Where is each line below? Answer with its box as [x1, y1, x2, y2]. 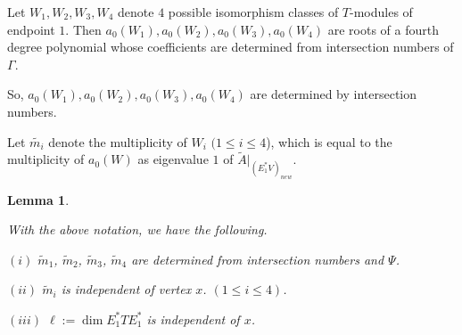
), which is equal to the [266, 132, 392, 151]
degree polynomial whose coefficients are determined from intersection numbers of [7, 37, 454, 56]
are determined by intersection [250, 85, 417, 103]
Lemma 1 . [7, 190, 70, 208]
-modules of [350, 3, 413, 20]
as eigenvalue [137, 150, 209, 168]
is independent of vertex [61, 280, 192, 298]
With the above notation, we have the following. [7, 220, 268, 239]
